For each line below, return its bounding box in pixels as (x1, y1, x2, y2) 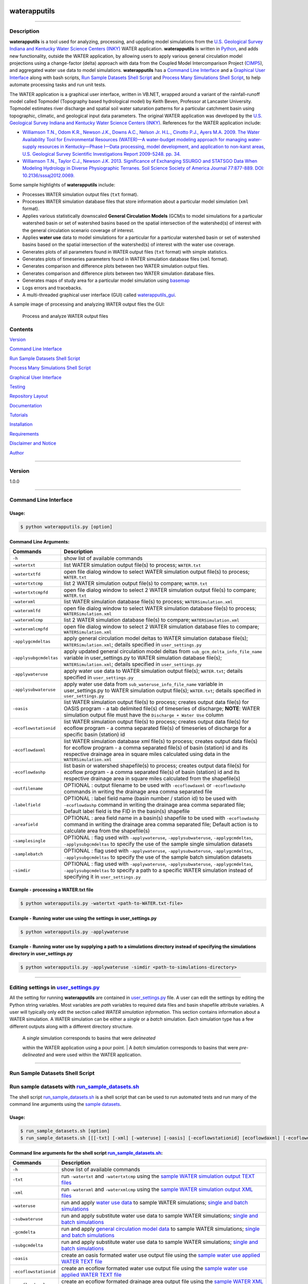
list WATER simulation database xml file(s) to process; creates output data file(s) (64, 738, 258, 745)
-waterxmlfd (12, 608, 41, 614)
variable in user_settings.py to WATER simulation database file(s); (64, 654, 222, 662)
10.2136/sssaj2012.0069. (22, 172, 75, 178)
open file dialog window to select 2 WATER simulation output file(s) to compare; (64, 587, 257, 594)
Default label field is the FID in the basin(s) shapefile (64, 808, 190, 815)
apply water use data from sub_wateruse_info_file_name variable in (64, 681, 223, 688)
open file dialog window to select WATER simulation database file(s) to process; (64, 605, 257, 612)
